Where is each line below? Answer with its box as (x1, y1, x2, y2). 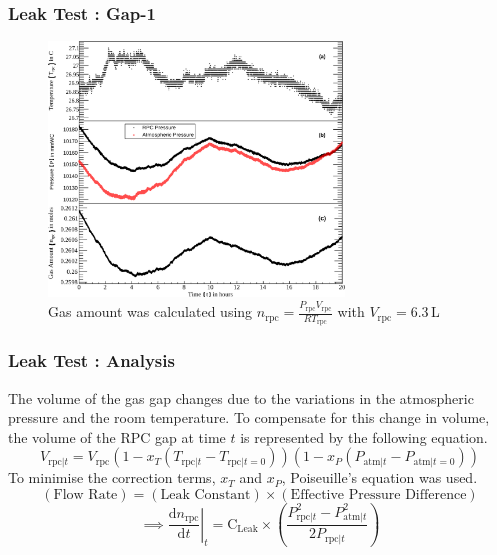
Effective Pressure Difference (290, 487, 467, 502)
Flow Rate (53, 487, 118, 502)
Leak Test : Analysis (8, 348, 175, 373)
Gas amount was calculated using (48, 301, 253, 322)
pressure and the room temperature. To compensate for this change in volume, (8, 407, 490, 428)
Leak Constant (160, 487, 251, 502)
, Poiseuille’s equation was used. (281, 467, 478, 488)
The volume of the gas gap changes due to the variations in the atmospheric (8, 387, 474, 408)
